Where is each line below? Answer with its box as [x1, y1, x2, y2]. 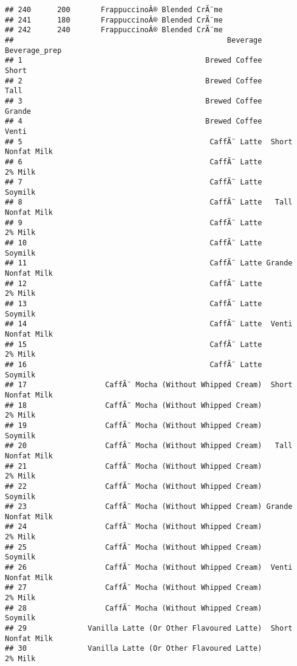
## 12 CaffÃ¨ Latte [5, 279, 262, 288]
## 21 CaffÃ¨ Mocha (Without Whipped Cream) [5, 461, 262, 471]
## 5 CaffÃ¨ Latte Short [5, 137, 293, 146]
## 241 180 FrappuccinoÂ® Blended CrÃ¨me [5, 15, 223, 24]
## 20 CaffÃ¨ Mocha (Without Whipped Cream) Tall [5, 441, 293, 450]
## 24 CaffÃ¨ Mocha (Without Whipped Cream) [5, 522, 262, 531]
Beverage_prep [5, 46, 62, 55]
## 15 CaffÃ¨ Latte [5, 340, 262, 349]
